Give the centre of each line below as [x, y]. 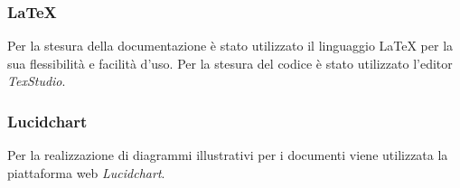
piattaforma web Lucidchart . [86, 172]
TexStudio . [37, 81]
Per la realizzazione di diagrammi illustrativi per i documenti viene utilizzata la [228, 155]
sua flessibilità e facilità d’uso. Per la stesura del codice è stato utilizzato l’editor [230, 63]
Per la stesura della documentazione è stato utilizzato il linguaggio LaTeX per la [230, 46]
